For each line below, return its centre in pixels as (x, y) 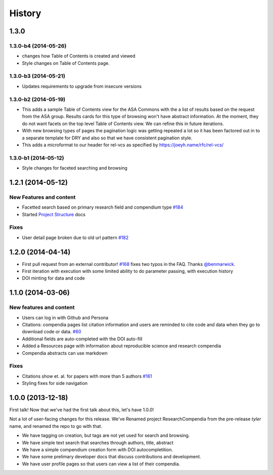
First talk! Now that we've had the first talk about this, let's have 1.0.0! (82, 410)
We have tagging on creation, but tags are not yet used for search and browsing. (106, 436)
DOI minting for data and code (54, 278)
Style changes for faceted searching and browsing (75, 168)
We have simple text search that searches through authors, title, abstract (98, 443)
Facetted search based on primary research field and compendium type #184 (103, 207)
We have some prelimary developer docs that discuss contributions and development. (112, 457)
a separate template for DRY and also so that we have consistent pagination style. (107, 138)
